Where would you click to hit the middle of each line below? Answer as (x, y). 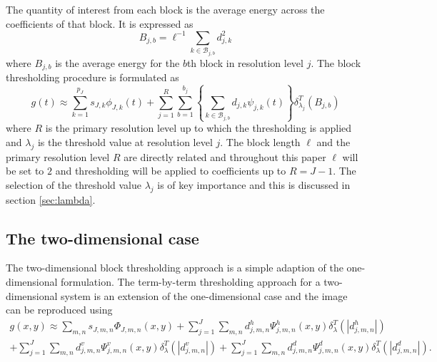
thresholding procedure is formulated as (92, 77)
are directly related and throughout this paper (225, 156)
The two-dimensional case (102, 238)
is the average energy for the (117, 62)
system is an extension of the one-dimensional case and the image (204, 295)
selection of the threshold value (74, 184)
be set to (25, 171)
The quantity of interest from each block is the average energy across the (165, 9)
